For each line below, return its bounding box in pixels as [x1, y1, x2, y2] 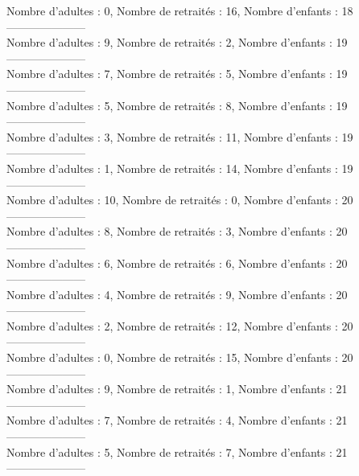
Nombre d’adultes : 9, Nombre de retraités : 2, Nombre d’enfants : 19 [6, 34, 348, 51]
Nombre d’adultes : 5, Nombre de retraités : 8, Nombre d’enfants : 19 [6, 96, 348, 113]
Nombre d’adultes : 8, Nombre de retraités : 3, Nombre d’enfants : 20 [6, 223, 348, 240]
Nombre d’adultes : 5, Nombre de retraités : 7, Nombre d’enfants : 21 [6, 443, 348, 460]
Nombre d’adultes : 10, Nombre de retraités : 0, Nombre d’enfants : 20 [6, 191, 353, 208]
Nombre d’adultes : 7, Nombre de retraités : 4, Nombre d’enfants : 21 [6, 412, 348, 429]
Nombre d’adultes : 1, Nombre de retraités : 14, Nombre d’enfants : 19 [6, 159, 353, 176]
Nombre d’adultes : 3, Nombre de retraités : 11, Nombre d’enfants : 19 [6, 128, 353, 145]
